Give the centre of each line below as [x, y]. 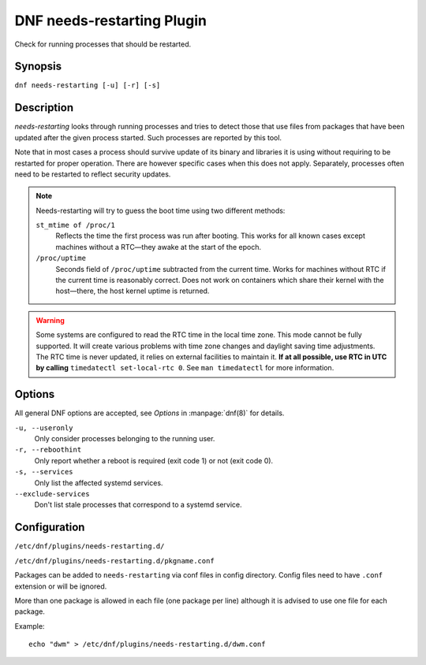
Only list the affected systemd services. [99, 483]
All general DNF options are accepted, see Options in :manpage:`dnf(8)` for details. [149, 413]
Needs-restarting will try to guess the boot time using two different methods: [161, 210]
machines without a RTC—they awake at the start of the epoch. [159, 247]
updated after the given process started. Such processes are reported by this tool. [148, 137]
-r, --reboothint [48, 450]
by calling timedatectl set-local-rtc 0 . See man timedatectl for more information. [185, 368]
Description [44, 108]
